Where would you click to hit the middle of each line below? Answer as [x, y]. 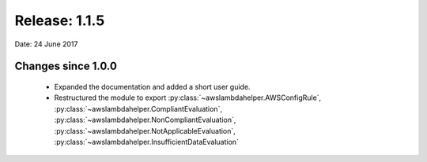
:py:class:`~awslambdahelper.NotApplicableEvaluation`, [145, 131]
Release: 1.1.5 [60, 20]
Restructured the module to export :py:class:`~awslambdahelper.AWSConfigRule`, [188, 98]
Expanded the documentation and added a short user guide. [152, 87]
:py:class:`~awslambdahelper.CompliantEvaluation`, [138, 109]
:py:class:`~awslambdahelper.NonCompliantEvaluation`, [145, 120]
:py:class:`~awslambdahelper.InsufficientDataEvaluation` [146, 142]
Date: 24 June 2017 [46, 44]
